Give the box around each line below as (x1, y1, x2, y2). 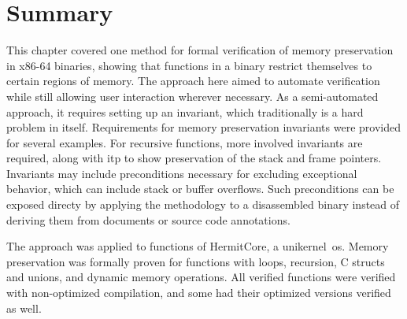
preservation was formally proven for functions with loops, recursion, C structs (6, 253, 385, 269)
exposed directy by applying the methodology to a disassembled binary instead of (6, 196, 400, 213)
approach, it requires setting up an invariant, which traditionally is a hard (6, 103, 364, 120)
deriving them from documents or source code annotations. (6, 211, 290, 228)
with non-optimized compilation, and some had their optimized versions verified (6, 284, 391, 301)
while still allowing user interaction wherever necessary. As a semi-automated (6, 87, 379, 104)
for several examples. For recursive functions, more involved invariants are (6, 134, 363, 150)
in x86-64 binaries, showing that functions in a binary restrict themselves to (6, 57, 372, 73)
